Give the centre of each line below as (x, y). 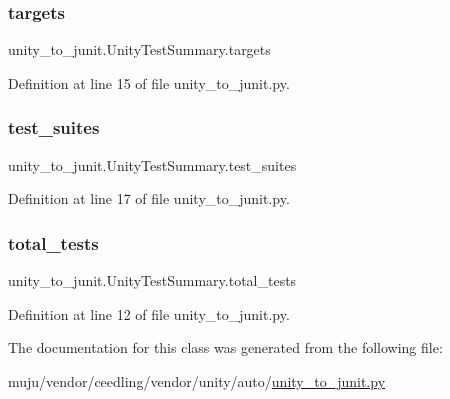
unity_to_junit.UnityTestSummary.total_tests (152, 280)
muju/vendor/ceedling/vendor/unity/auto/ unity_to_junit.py (197, 380)
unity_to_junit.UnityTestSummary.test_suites (152, 164)
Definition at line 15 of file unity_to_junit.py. (149, 82)
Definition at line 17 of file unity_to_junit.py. (149, 198)
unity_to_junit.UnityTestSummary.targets (139, 49)
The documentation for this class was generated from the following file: (225, 347)
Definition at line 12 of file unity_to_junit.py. (149, 313)
